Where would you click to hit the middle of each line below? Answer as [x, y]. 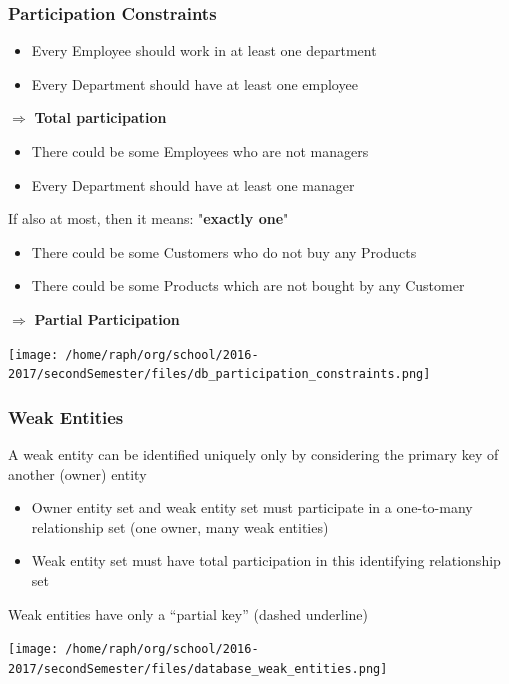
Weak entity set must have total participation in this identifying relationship [266, 560]
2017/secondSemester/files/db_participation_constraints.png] [219, 374]
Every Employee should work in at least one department [204, 50]
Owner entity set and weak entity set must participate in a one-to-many [252, 507]
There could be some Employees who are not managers [200, 151]
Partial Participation [107, 318]
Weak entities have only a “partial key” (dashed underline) [188, 613]
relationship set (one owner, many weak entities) [180, 526]
